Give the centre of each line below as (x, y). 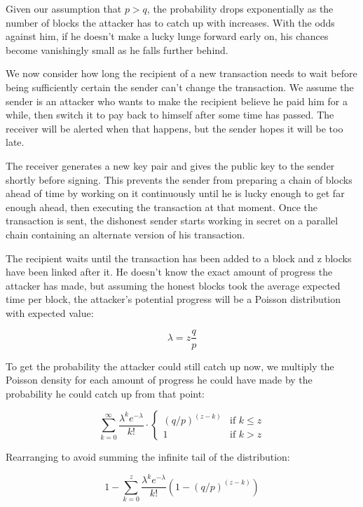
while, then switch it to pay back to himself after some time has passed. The (170, 115)
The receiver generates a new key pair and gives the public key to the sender (170, 165)
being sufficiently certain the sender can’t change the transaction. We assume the (180, 87)
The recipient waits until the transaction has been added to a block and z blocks (179, 258)
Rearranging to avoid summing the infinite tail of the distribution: (148, 457)
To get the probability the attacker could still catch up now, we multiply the (170, 366)
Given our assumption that (64, 8)
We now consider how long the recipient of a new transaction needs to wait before (181, 73)
